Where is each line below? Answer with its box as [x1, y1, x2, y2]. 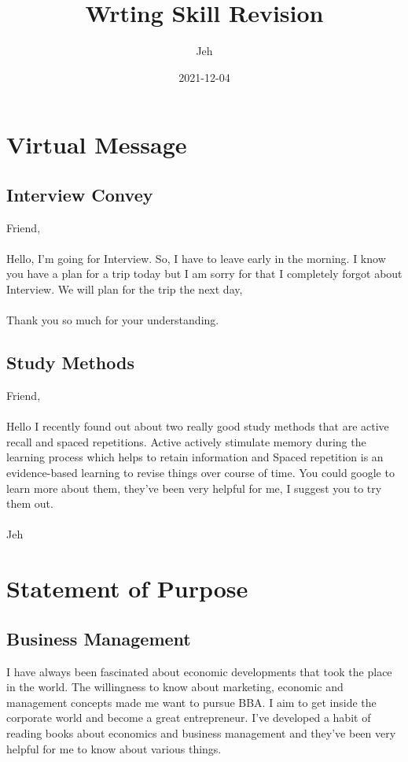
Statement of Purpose [6, 572, 248, 605]
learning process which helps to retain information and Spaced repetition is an [6, 449, 384, 465]
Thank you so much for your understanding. [6, 312, 219, 328]
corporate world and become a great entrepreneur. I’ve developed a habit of [6, 709, 371, 726]
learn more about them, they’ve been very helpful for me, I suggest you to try [6, 479, 382, 496]
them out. [6, 495, 53, 512]
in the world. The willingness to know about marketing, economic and [6, 679, 344, 695]
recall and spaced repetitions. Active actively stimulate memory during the [6, 433, 366, 449]
